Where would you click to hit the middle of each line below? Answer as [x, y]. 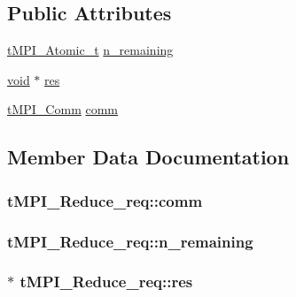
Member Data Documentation [148, 157]
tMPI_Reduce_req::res [106, 282]
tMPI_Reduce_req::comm [105, 200]
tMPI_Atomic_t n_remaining [90, 50]
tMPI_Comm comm [63, 109]
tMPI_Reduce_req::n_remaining [130, 241]
